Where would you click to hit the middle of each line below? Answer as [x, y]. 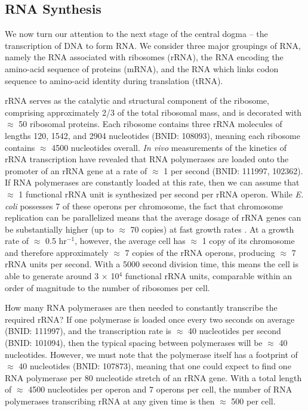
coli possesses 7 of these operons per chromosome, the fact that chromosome [144, 205]
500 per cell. [253, 401]
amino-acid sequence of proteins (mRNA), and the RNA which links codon [142, 68]
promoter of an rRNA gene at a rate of [76, 170]
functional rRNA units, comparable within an [209, 276]
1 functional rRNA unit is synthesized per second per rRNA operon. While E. [161, 194]
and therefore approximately [57, 252]
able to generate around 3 [52, 276]
